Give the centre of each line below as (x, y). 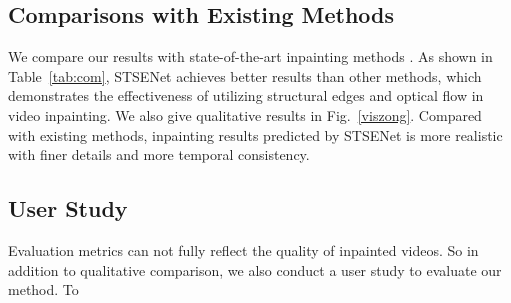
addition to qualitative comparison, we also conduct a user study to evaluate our (255, 269)
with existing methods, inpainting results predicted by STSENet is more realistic (255, 134)
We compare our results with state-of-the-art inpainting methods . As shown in (250, 56)
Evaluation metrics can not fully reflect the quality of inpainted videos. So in (243, 249)
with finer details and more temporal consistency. (159, 154)
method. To (43, 289)
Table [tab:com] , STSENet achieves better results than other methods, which (245, 75)
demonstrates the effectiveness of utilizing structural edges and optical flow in (246, 95)
